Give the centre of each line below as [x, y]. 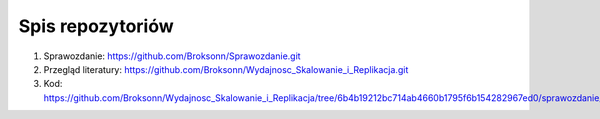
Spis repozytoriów [96, 26]
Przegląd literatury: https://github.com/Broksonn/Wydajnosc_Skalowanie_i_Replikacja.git [226, 69]
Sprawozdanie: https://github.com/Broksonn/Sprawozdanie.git [172, 56]
